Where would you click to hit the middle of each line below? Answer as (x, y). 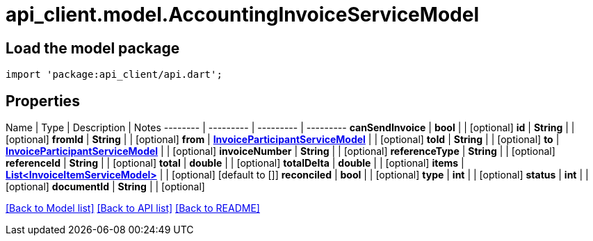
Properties (43, 101)
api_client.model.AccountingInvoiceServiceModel (242, 15)
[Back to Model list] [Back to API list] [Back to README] (133, 208)
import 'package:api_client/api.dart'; (114, 75)
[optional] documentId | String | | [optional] (105, 187)
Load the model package (93, 48)
